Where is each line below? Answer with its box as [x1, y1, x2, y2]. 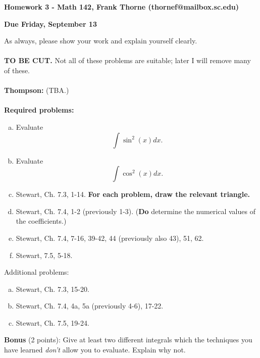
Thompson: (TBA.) [4, 85, 69, 95]
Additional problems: [4, 267, 69, 277]
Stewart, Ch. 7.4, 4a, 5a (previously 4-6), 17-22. [16, 300, 164, 311]
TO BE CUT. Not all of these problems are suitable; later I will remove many [4, 55, 251, 66]
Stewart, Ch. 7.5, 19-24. [16, 317, 89, 328]
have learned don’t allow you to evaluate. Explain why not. [4, 344, 186, 355]
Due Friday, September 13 [4, 18, 97, 29]
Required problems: [4, 105, 74, 115]
